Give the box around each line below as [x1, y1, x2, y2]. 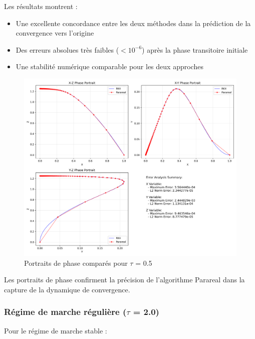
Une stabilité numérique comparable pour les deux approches [16, 61, 203, 72]
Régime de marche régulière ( [4, 305, 127, 318]
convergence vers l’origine [16, 28, 94, 38]
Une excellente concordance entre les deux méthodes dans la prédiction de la [16, 18, 251, 28]
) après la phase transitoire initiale [142, 44, 248, 55]
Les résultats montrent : [4, 1, 78, 11]
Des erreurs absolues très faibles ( [16, 44, 119, 55]
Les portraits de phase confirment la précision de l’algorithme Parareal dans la [4, 274, 245, 285]
